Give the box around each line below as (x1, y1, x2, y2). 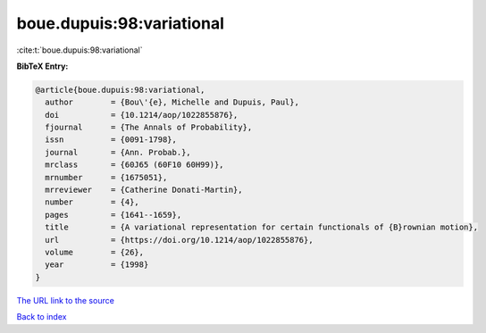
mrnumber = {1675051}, (45, 172, 168, 182)
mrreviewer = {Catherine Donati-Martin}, (45, 185, 243, 196)
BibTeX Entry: (16, 61, 69, 71)
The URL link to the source (16, 295, 115, 305)
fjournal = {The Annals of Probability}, (45, 122, 253, 133)
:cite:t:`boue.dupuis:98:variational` (16, 45, 143, 55)
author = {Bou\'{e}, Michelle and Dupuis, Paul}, (45, 97, 299, 107)
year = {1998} (45, 260, 149, 270)
